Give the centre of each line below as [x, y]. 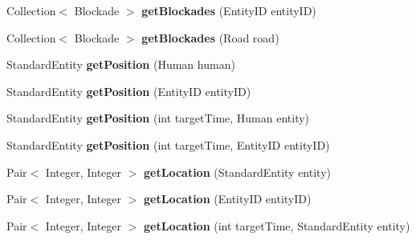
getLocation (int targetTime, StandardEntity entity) [277, 225]
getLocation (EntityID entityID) [228, 199]
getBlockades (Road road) [210, 37]
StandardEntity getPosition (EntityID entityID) [129, 91]
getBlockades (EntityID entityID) [229, 10]
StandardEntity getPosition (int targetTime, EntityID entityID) [168, 144]
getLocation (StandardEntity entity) [237, 172]
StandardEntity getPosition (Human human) [121, 64]
